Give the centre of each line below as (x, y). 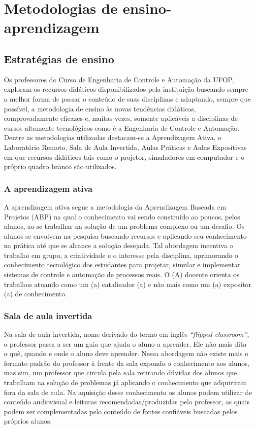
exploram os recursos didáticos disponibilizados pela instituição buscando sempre (126, 89)
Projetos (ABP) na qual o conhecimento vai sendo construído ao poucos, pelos (122, 216)
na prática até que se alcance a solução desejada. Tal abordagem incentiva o (119, 245)
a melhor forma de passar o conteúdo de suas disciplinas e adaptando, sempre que (128, 98)
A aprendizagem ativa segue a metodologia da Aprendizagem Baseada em (115, 206)
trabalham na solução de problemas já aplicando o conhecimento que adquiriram (126, 382)
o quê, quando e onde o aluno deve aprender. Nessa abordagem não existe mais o (126, 353)
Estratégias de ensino (59, 58)
